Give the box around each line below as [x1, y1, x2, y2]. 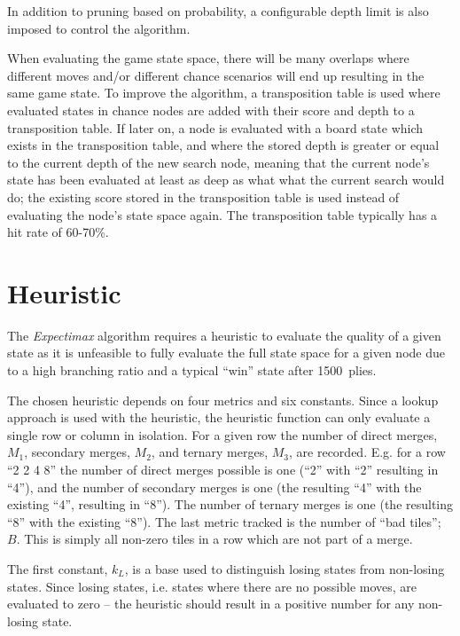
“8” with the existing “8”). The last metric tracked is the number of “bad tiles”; [7, 512, 441, 530]
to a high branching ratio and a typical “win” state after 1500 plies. [7, 361, 377, 380]
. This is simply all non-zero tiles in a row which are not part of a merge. [16, 530, 413, 548]
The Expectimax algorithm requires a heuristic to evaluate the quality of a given [7, 326, 441, 344]
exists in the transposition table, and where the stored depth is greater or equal [7, 136, 440, 154]
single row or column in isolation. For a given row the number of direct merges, [7, 425, 438, 444]
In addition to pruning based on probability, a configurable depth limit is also [7, 2, 429, 20]
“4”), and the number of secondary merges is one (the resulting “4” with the [7, 477, 422, 496]
